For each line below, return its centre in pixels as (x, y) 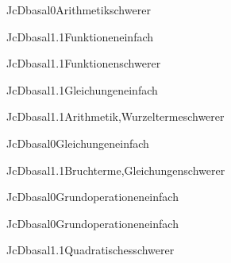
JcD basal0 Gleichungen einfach (78, 143)
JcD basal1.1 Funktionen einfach (80, 36)
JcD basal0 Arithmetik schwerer (79, 10)
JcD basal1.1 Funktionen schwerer (84, 63)
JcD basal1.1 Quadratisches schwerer (90, 250)
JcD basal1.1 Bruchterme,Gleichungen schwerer (116, 170)
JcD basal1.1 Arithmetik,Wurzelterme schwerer (115, 116)
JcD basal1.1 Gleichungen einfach (82, 89)
